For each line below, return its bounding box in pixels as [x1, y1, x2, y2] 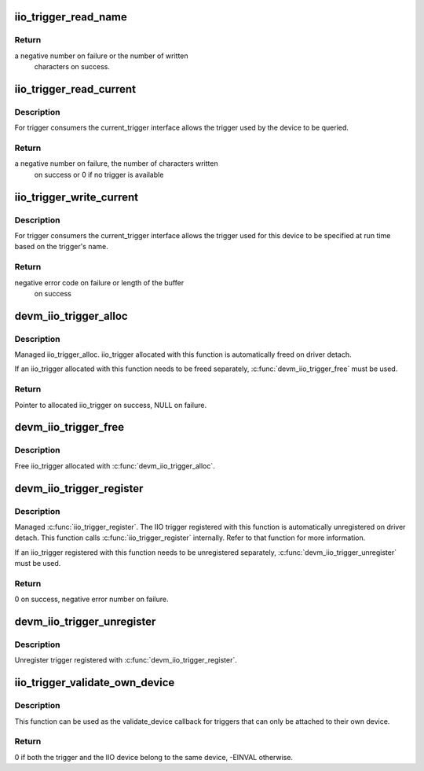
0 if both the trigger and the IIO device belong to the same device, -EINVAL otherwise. [14, 752, 294, 762]
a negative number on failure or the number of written [14, 51, 188, 61]
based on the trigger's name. [14, 242, 109, 251]
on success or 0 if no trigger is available [34, 170, 164, 179]
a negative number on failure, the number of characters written [14, 159, 219, 168]
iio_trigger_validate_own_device [14, 676, 175, 689]
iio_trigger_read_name [14, 10, 127, 24]
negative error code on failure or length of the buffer [14, 277, 185, 287]
